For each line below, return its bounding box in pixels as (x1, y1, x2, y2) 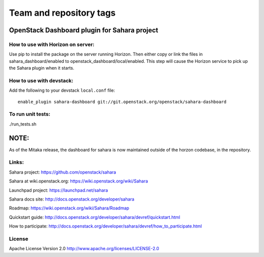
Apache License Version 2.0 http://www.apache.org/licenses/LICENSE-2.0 (9, 246, 159, 252)
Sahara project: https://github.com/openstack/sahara (9, 169, 116, 175)
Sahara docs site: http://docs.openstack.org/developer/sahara (9, 196, 134, 202)
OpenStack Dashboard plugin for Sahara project (9, 26, 158, 34)
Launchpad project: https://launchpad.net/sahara (9, 187, 109, 193)
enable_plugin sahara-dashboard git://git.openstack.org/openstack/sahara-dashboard (18, 99, 227, 104)
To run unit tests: (9, 111, 51, 118)
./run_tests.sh (9, 121, 37, 127)
